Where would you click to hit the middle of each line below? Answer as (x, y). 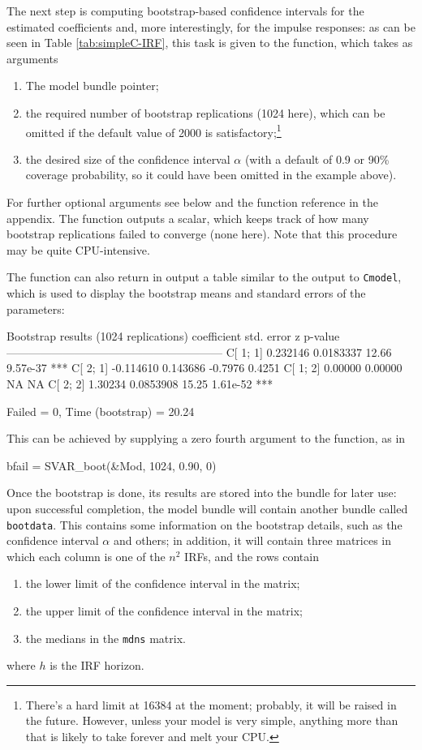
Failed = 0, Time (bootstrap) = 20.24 (101, 411)
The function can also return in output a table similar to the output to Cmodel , (204, 277)
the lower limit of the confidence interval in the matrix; (163, 583)
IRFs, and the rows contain (252, 556)
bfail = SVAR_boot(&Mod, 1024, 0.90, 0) (112, 465)
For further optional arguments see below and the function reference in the (192, 202)
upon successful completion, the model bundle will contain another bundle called (207, 508)
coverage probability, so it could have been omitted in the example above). (211, 175)
